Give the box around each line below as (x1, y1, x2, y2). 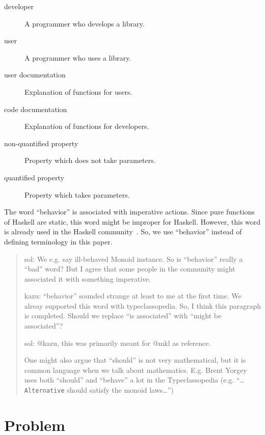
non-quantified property (4, 138, 78, 148)
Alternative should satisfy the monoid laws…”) (24, 385, 174, 395)
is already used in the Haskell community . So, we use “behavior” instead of (4, 226, 242, 237)
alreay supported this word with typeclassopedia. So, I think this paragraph (24, 300, 261, 311)
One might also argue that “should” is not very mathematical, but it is (24, 355, 246, 365)
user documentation (4, 69, 66, 80)
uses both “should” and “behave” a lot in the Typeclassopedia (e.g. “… (24, 374, 245, 385)
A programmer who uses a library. (24, 52, 131, 63)
